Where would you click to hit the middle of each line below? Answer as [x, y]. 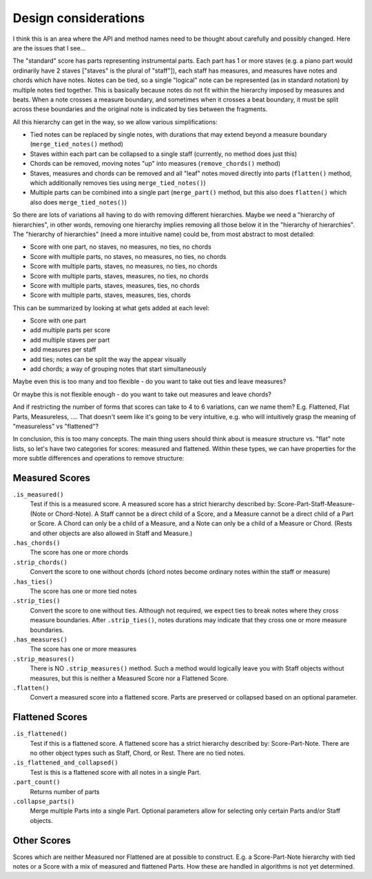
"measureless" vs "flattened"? [56, 426]
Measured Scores [52, 477]
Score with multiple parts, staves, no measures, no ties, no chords [124, 267]
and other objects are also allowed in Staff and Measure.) [111, 533]
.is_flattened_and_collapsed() [65, 763]
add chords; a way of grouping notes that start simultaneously [118, 369]
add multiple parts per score [70, 330]
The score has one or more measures [83, 649]
